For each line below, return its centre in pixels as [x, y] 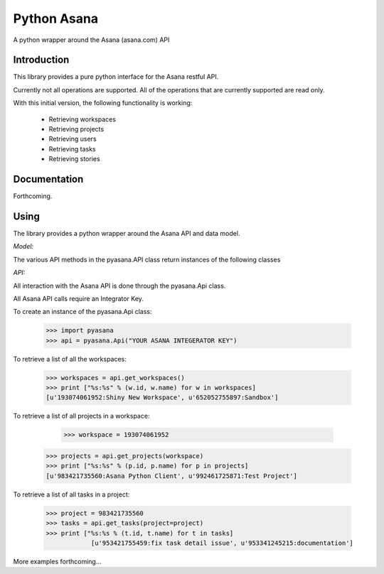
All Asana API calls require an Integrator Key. [78, 298]
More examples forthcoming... [57, 561]
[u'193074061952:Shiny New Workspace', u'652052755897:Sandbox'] [162, 397]
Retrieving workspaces [82, 119]
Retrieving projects [76, 129]
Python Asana [56, 18]
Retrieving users [73, 139]
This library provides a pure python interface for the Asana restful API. [116, 77]
